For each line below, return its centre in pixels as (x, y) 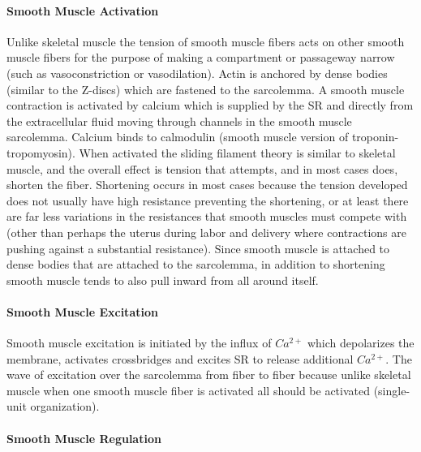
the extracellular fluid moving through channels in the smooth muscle (179, 121)
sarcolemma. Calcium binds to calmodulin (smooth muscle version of (178, 137)
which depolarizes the (361, 343)
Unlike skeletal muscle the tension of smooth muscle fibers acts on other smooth (206, 41)
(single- (392, 390)
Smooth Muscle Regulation (84, 438)
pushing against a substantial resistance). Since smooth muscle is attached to (198, 248)
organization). (65, 406)
